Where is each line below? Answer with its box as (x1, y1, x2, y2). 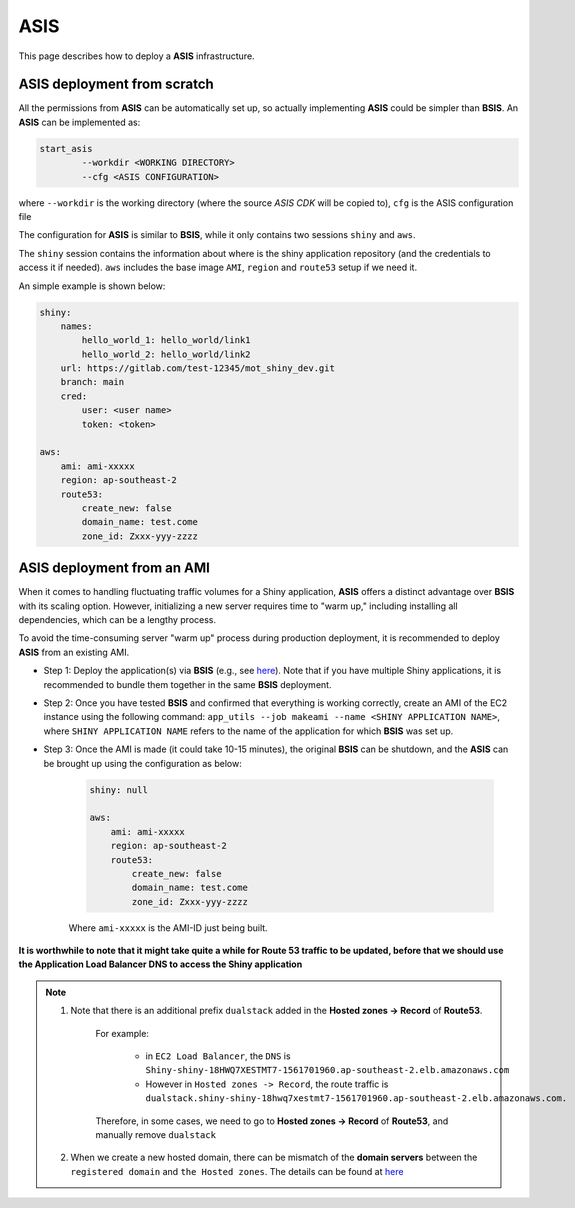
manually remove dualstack (95, 1128, 217, 1140)
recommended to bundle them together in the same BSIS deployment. (43, 678, 332, 690)
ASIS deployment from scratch (18, 76, 214, 93)
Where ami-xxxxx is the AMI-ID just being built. (68, 921, 269, 934)
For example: (95, 1027, 150, 1039)
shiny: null (89, 784, 149, 795)
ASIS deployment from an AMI (18, 560, 210, 577)
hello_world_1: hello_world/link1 (81, 335, 251, 346)
